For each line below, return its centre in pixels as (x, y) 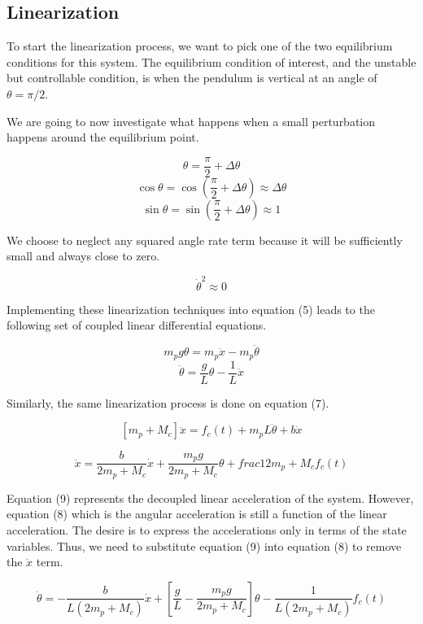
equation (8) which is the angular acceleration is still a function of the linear (197, 514)
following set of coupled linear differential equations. (137, 325)
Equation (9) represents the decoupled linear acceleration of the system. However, (210, 497)
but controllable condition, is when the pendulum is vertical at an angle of (192, 78)
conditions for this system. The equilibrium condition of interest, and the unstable (211, 61)
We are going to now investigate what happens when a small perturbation (191, 121)
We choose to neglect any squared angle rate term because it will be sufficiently (205, 240)
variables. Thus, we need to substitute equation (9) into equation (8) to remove (204, 545)
